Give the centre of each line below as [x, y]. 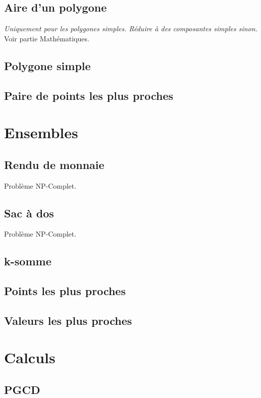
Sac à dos [29, 213]
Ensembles [41, 132]
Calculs [30, 357]
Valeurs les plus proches [68, 320]
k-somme [28, 261]
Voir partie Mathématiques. [47, 38]
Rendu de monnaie [54, 164]
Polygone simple [47, 65]
